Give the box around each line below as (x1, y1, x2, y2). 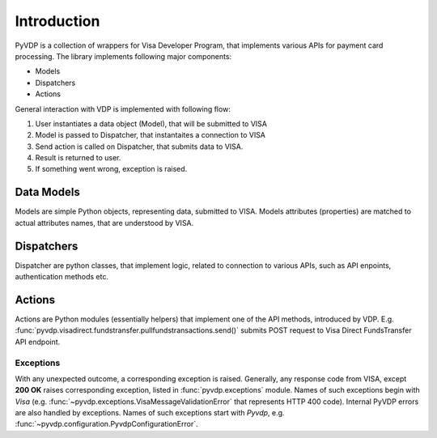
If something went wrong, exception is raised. (35, 164, 188, 174)
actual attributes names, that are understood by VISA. (15, 218, 194, 228)
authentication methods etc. (15, 272, 109, 282)
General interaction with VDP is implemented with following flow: (15, 104, 231, 113)
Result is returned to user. (35, 153, 121, 163)
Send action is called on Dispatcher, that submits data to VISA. (35, 142, 244, 151)
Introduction (15, 12, 100, 30)
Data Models (15, 185, 80, 199)
